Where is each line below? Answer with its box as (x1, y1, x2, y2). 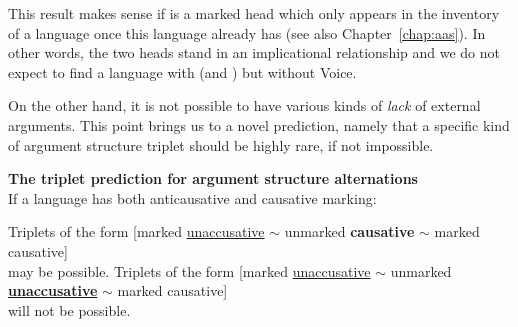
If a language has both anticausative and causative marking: (8, 187, 377, 208)
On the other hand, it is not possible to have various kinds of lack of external (8, 95, 481, 116)
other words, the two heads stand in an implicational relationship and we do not (8, 42, 500, 63)
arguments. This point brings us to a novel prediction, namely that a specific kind (8, 114, 510, 135)
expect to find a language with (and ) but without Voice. (8, 61, 357, 82)
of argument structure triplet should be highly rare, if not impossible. (8, 134, 434, 155)
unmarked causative (284, 221, 415, 242)
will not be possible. (8, 299, 131, 320)
